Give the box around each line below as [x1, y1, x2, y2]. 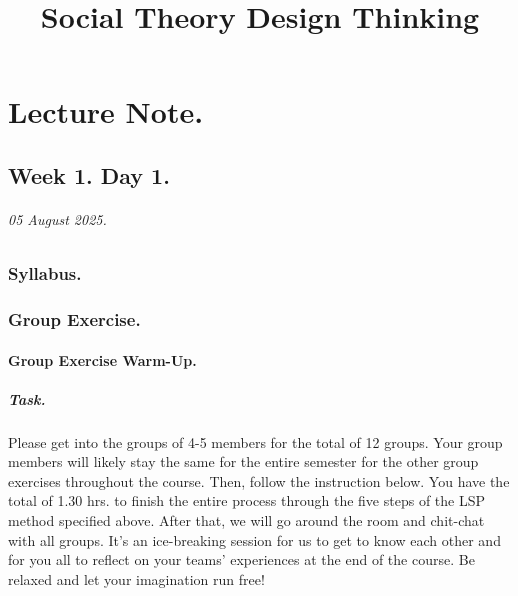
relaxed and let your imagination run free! [8, 568, 265, 589]
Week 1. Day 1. [8, 159, 170, 190]
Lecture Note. [8, 91, 204, 132]
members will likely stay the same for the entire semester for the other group [8, 451, 479, 472]
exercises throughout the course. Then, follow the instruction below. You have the [8, 470, 510, 491]
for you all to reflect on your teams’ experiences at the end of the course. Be [8, 549, 475, 570]
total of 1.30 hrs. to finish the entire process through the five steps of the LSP [8, 490, 486, 511]
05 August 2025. [8, 208, 107, 229]
